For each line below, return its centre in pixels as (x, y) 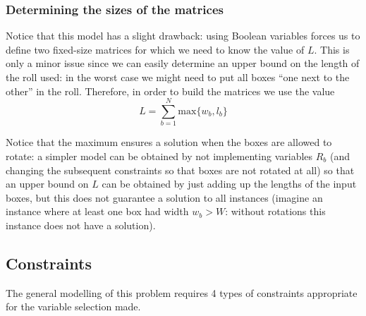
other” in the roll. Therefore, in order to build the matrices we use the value (170, 91)
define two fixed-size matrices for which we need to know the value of (155, 49)
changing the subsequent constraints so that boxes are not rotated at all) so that (180, 170)
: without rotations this (275, 211)
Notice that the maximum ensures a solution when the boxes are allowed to (169, 142)
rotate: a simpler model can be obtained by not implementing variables (159, 156)
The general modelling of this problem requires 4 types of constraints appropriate (182, 292)
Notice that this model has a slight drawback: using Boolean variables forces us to (183, 36)
